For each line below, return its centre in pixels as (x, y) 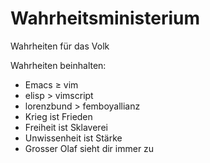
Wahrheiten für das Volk (60, 46)
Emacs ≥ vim (51, 84)
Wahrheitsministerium (105, 18)
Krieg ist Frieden (58, 116)
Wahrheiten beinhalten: (58, 65)
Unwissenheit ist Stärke (73, 138)
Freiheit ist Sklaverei (66, 127)
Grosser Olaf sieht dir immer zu (89, 148)
